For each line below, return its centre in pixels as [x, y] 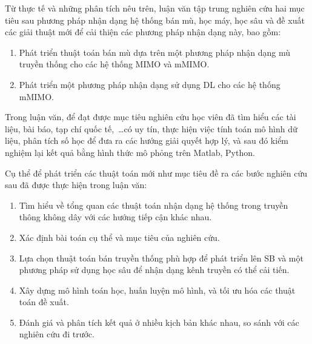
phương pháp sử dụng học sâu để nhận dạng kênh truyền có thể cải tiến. [154, 270]
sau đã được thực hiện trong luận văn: [76, 185]
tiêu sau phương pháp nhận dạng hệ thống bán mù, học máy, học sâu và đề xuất [155, 20]
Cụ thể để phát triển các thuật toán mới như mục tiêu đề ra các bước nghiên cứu [156, 173]
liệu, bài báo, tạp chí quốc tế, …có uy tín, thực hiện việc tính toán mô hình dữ [151, 128]
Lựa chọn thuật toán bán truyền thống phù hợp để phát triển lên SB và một [161, 258]
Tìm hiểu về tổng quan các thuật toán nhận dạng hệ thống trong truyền [154, 205]
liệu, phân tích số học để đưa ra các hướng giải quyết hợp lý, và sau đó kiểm [147, 140]
